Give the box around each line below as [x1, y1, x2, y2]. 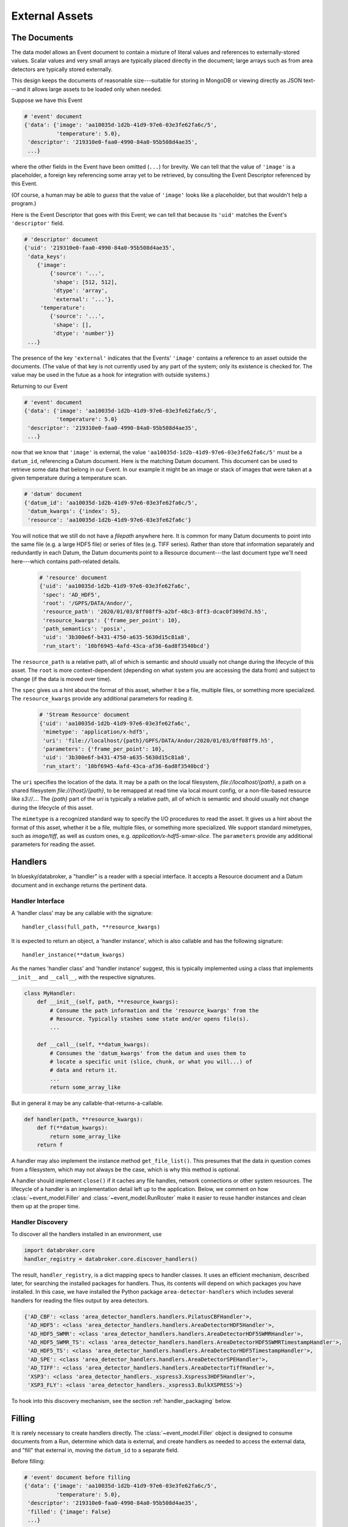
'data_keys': [27, 253, 66, 260]
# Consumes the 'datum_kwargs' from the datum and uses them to [49, 1049, 246, 1057]
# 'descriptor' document [24, 236, 99, 242]
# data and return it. [49, 1066, 118, 1074]
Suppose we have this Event [11, 97, 82, 104]
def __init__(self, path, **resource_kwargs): [37, 999, 179, 1005]
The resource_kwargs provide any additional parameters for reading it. [11, 695, 194, 702]
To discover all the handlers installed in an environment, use [11, 1231, 162, 1238]
